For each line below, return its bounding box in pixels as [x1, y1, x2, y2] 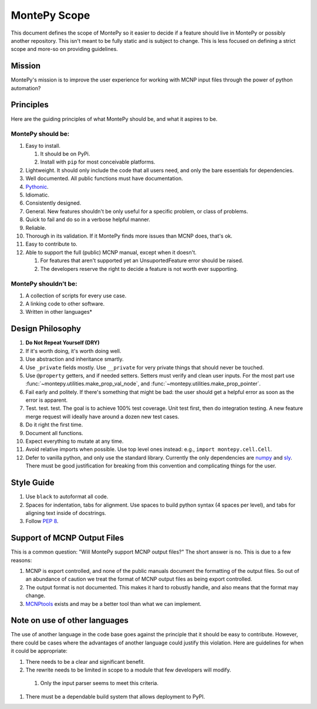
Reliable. [25, 224, 46, 231]
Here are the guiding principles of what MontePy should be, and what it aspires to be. [11, 115, 218, 123]
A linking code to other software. [25, 300, 105, 307]
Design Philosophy [11, 324, 82, 334]
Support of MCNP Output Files [11, 533, 124, 543]
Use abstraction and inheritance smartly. [25, 355, 124, 363]
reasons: [11, 557, 32, 564]
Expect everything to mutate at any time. [25, 437, 124, 445]
